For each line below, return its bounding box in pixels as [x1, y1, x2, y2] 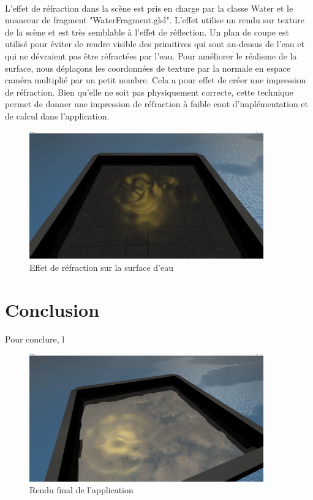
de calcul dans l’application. [5, 109, 110, 122]
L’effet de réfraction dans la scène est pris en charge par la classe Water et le [5, 1, 293, 14]
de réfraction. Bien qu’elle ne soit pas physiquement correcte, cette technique [5, 85, 293, 98]
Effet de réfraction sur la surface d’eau [29, 260, 174, 273]
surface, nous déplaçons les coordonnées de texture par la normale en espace [5, 61, 291, 74]
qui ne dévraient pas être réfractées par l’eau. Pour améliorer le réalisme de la [5, 49, 297, 62]
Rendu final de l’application [29, 483, 134, 496]
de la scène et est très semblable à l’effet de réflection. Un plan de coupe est [5, 25, 289, 38]
